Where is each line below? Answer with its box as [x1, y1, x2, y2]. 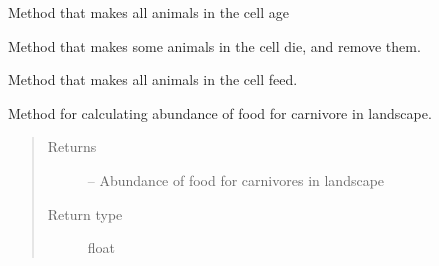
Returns [47, 136, 97, 157]
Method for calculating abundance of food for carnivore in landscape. [8, 102, 432, 123]
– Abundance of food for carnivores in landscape [87, 169, 385, 190]
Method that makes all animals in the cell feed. [8, 69, 298, 90]
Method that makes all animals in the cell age [8, 2, 289, 22]
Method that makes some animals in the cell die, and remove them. [8, 35, 421, 56]
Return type [47, 203, 123, 224]
